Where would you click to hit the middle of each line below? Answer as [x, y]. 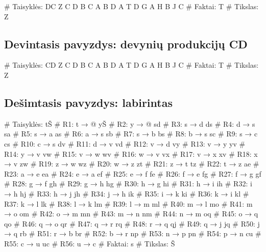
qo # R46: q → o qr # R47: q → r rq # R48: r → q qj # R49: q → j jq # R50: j [132, 223]
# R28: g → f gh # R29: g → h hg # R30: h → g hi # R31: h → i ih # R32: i [128, 184]
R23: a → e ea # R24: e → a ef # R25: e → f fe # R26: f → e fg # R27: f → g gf [133, 173]
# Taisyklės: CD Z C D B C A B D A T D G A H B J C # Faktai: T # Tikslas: [131, 65]
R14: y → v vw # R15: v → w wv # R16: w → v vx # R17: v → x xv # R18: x [131, 153]
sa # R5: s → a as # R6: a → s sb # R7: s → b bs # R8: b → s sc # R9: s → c [131, 134]
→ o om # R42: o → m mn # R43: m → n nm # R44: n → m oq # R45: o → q [131, 214]
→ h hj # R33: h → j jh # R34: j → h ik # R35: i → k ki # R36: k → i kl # [127, 193]
